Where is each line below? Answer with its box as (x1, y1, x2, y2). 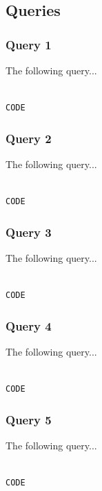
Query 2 (6, 129, 52, 147)
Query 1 (6, 35, 52, 53)
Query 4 (6, 317, 52, 334)
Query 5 (6, 410, 52, 428)
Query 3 (6, 223, 52, 240)
